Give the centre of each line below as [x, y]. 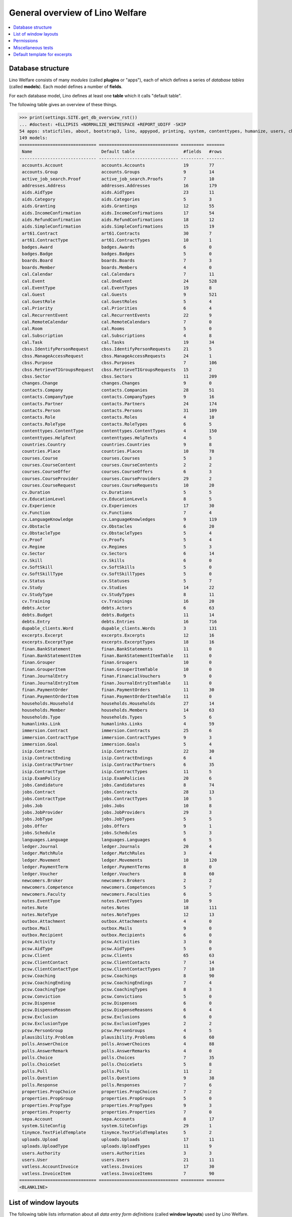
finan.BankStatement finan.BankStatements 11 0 [117, 649]
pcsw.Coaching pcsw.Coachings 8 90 [118, 976]
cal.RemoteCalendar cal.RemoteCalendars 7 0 [117, 322]
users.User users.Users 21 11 [118, 1160]
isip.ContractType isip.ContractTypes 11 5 [117, 771]
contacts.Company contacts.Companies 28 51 [118, 390]
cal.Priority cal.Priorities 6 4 [117, 308]
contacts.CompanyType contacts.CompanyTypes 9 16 [118, 397]
